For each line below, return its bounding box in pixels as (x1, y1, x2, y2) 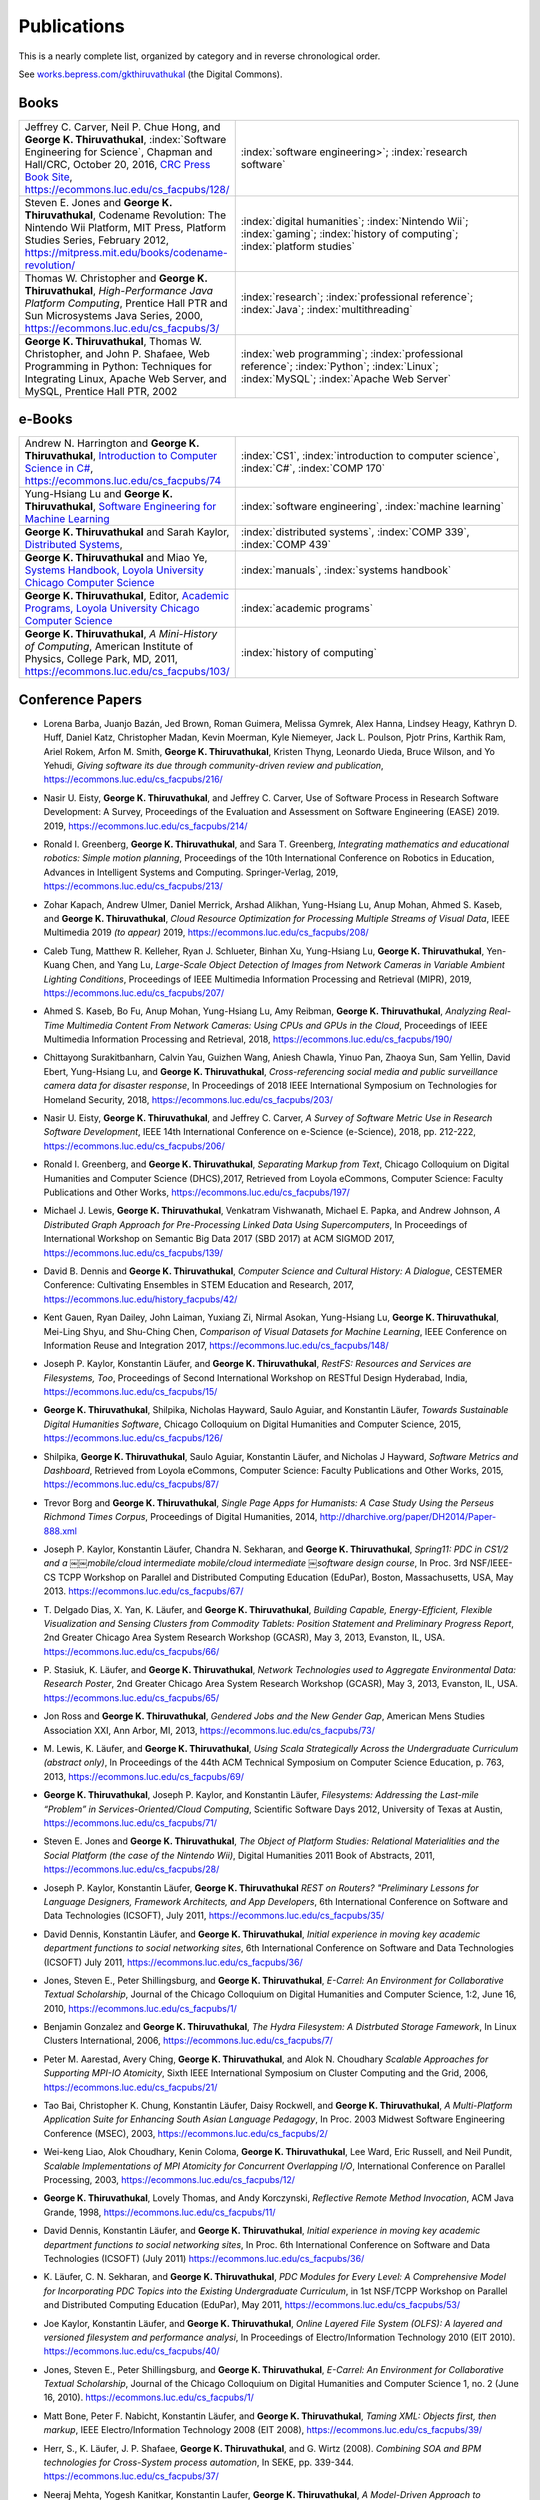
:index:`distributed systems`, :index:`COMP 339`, (240, 525, 470, 539)
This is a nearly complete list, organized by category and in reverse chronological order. (18, 50, 381, 62)
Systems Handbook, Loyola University (24, 563, 204, 577)
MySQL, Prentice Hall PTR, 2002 (24, 384, 178, 398)
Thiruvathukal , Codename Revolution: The (24, 208, 227, 222)
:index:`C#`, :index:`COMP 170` (240, 461, 385, 475)
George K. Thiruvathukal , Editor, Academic (24, 589, 230, 603)
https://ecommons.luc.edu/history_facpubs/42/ (43, 1293, 238, 1305)
